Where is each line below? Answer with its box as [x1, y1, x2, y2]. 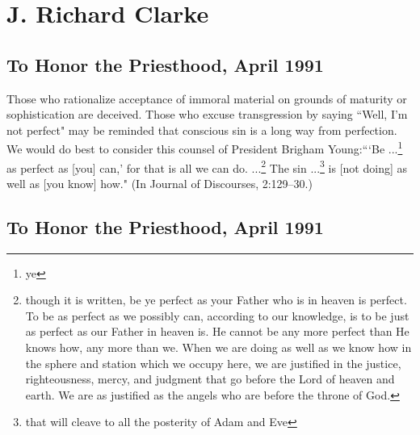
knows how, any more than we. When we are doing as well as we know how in [25, 339, 412, 356]
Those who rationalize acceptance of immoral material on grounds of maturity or [6, 90, 407, 107]
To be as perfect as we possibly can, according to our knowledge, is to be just [25, 307, 409, 324]
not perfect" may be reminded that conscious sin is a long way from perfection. [6, 121, 397, 138]
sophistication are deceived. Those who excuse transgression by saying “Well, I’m [6, 106, 408, 123]
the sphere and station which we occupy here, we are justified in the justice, [25, 354, 401, 371]
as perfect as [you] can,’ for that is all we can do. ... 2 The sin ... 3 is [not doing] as [6, 157, 407, 176]
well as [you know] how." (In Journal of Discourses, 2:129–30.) [6, 174, 313, 191]
